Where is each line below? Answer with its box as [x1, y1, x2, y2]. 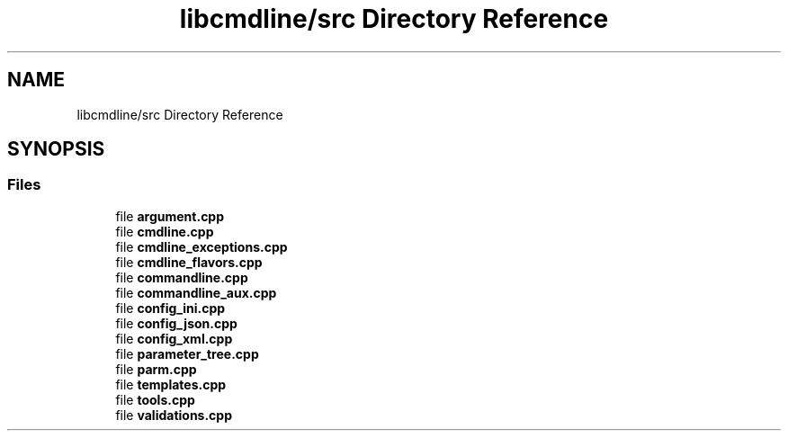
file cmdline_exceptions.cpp [115, 238, 288, 255]
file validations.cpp [115, 407, 233, 423]
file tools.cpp [115, 391, 195, 407]
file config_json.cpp [115, 315, 237, 331]
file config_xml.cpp [115, 330, 233, 346]
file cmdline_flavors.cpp [115, 254, 263, 270]
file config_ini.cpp [115, 299, 226, 316]
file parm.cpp [115, 361, 197, 377]
